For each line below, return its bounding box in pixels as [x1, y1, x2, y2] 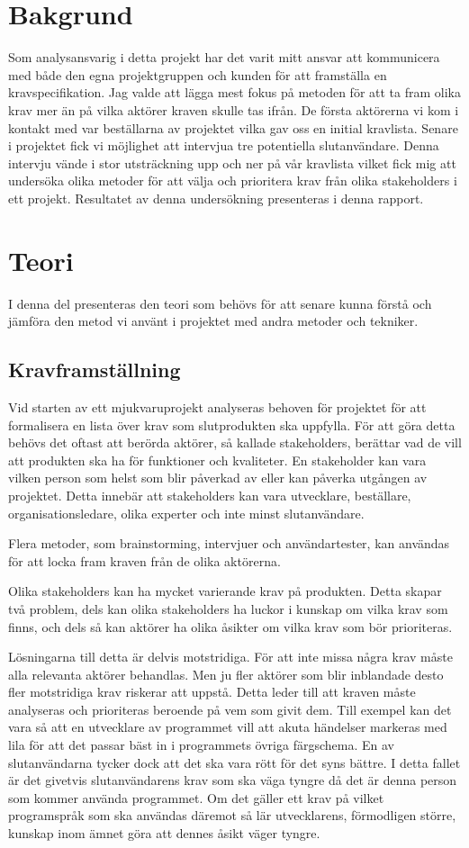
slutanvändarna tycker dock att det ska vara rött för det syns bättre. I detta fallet [8, 753, 461, 771]
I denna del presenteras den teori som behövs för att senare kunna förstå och [8, 293, 432, 312]
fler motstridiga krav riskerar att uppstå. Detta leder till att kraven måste [8, 682, 416, 701]
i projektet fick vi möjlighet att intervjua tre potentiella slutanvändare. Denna [8, 136, 439, 155]
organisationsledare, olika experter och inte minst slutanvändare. [8, 503, 365, 522]
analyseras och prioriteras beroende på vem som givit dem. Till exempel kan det [8, 699, 452, 718]
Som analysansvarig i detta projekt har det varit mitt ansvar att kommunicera [8, 48, 440, 67]
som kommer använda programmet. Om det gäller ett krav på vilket [8, 788, 384, 807]
